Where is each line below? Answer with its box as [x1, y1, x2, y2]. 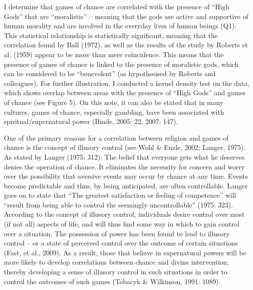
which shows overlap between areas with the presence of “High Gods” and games [4, 87, 246, 98]
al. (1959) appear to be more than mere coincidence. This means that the [4, 49, 224, 59]
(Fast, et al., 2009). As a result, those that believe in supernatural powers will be [4, 247, 246, 257]
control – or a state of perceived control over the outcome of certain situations [4, 238, 238, 248]
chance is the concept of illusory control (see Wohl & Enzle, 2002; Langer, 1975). [4, 142, 246, 152]
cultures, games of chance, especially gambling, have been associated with [4, 106, 224, 117]
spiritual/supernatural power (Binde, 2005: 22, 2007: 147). [4, 116, 178, 126]
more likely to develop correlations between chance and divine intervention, [4, 257, 229, 267]
